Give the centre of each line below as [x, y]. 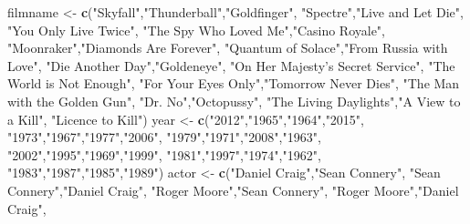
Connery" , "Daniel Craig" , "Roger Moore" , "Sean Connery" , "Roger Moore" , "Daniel [233, 190]
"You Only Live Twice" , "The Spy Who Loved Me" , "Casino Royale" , [197, 30]
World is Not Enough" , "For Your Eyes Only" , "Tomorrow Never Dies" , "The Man [234, 83]
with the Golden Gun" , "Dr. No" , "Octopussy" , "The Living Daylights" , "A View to [234, 101]
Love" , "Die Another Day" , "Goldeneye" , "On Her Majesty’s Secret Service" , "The [231, 65]
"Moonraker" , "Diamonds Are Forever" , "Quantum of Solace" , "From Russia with [228, 48]
